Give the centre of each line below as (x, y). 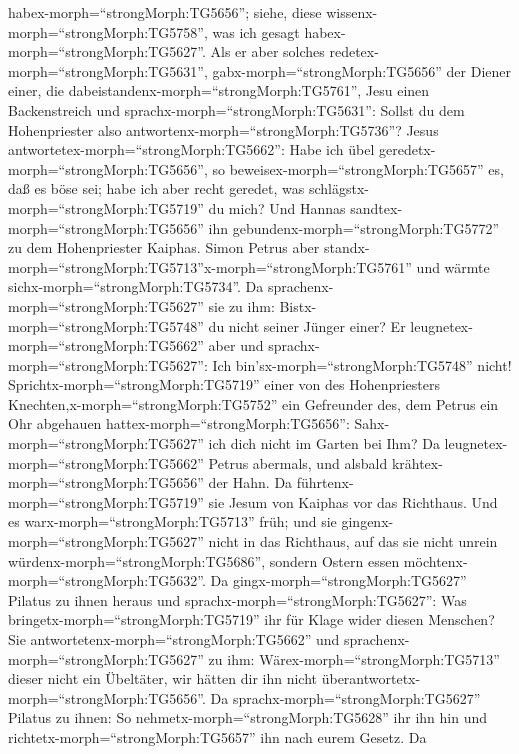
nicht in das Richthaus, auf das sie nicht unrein (353, 541)
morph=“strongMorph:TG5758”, (108, 31)
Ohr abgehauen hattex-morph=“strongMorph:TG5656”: (179, 423)
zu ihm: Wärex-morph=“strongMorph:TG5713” (354, 658)
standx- (346, 247)
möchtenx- (435, 560)
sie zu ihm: (241, 305)
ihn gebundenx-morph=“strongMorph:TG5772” (354, 227)
